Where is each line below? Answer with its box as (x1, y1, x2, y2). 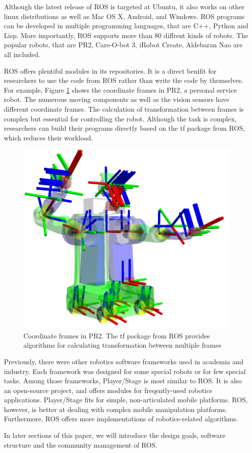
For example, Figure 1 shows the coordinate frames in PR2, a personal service (4, 84, 237, 95)
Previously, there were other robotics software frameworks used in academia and (4, 356, 244, 366)
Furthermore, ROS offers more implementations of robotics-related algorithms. (4, 414, 238, 424)
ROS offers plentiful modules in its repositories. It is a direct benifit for (4, 65, 217, 76)
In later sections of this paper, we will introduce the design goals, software (4, 430, 226, 440)
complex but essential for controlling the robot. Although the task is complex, (4, 113, 237, 123)
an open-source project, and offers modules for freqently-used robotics (4, 385, 213, 395)
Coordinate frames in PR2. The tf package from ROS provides (23, 330, 210, 340)
